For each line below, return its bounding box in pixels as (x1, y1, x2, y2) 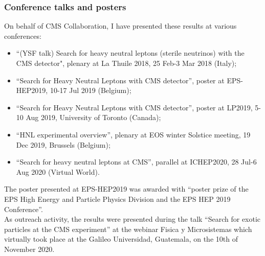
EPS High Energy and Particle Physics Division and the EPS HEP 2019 (4, 193, 231, 204)
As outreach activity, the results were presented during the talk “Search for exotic (4, 214, 261, 224)
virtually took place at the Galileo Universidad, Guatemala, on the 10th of (4, 234, 238, 244)
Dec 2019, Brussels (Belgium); (16, 139, 111, 150)
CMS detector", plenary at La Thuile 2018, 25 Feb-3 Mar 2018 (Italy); (16, 58, 237, 68)
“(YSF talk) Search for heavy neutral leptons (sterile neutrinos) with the (16, 48, 245, 58)
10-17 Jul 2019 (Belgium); (50, 85, 131, 96)
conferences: (4, 30, 41, 41)
